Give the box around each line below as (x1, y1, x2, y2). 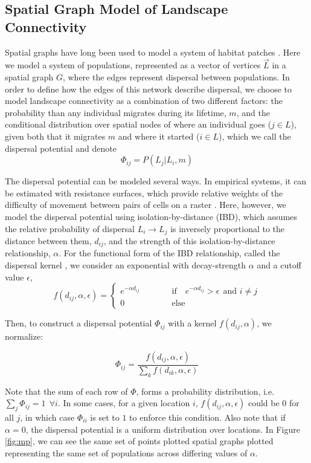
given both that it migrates (5, 129, 106, 142)
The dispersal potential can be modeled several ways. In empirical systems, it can (5, 175, 307, 187)
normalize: (5, 330, 43, 343)
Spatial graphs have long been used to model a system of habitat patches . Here (5, 45, 301, 58)
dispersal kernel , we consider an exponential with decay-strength (5, 259, 246, 271)
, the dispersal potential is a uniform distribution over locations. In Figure (25, 423, 300, 435)
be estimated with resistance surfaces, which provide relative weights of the (5, 186, 283, 199)
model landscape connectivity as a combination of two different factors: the (5, 94, 283, 107)
